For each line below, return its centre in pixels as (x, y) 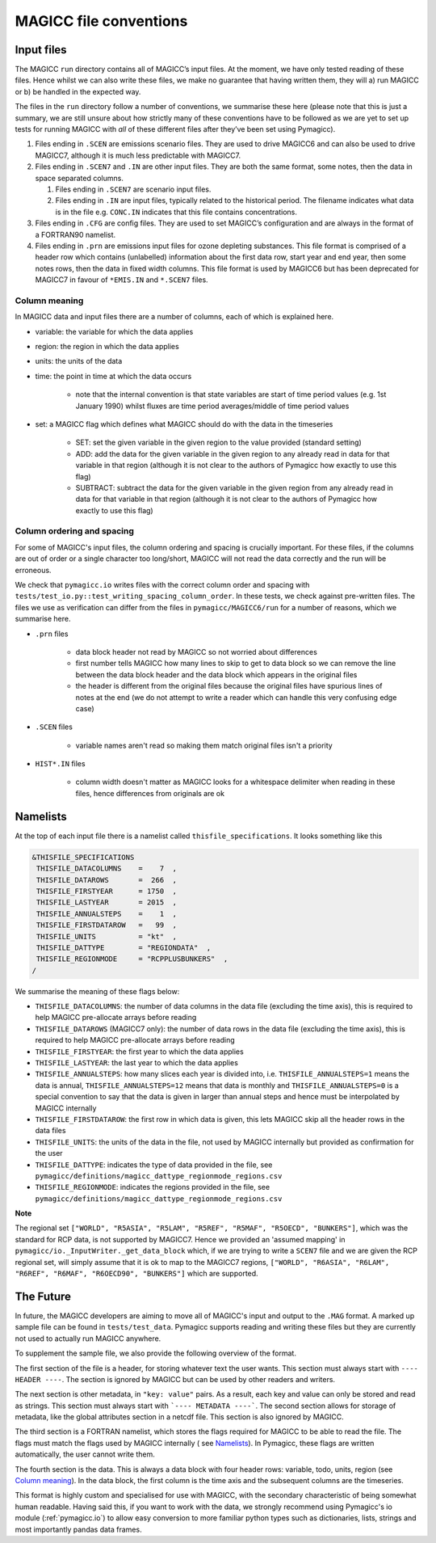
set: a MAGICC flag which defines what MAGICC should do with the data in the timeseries (184, 424)
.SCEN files (54, 727)
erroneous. (33, 570)
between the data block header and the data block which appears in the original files (216, 674)
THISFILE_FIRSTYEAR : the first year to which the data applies (139, 1052)
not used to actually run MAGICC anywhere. (88, 1339)
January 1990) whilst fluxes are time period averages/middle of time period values (212, 406)
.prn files (52, 634)
